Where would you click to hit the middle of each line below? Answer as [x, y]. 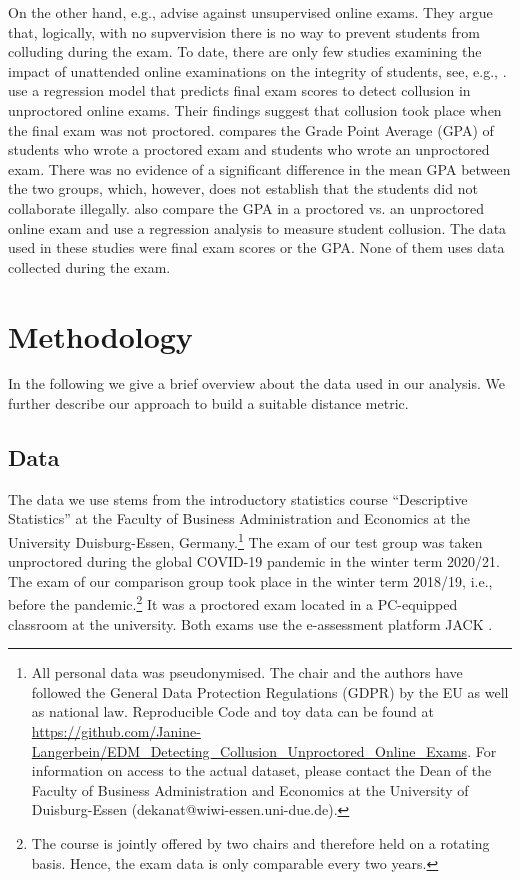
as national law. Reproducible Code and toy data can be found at [232, 711]
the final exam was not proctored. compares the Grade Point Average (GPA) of [251, 129]
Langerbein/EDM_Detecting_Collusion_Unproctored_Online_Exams [249, 750]
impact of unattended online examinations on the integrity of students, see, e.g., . [257, 70]
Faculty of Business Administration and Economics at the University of [250, 789]
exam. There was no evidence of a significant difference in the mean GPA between [259, 168]
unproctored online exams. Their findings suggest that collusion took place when [255, 109]
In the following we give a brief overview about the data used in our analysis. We [256, 383]
